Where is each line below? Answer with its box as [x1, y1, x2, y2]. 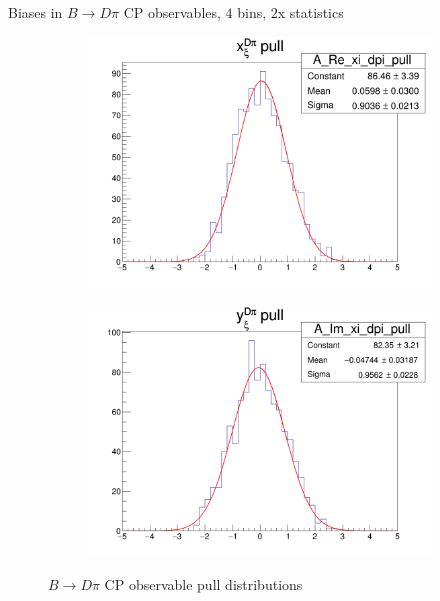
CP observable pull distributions [104, 574, 303, 594]
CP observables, [123, 2, 221, 22]
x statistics [277, 2, 344, 22]
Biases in [8, 2, 63, 22]
